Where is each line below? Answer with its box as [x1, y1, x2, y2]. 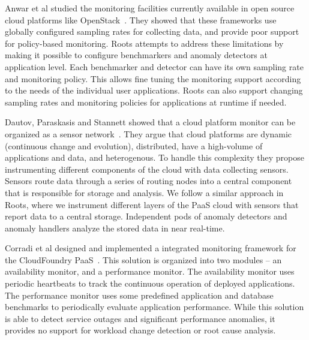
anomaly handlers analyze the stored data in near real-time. [5, 221, 225, 234]
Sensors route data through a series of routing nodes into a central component [5, 174, 292, 187]
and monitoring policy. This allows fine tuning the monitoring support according [5, 72, 301, 85]
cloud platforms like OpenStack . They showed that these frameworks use [5, 13, 277, 26]
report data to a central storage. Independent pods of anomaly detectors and [5, 210, 287, 222]
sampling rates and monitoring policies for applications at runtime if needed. [5, 95, 287, 108]
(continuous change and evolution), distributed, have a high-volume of [5, 139, 263, 152]
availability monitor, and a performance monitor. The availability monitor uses [5, 265, 295, 278]
